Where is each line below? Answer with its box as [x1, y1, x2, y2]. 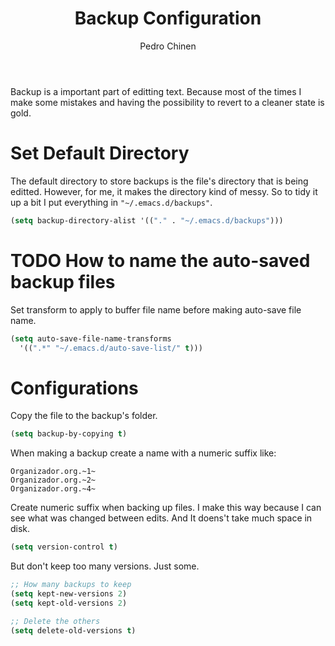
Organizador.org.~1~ [10, 467, 97, 477]
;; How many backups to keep [10, 580, 132, 590]
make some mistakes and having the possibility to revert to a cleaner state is [10, 96, 325, 108]
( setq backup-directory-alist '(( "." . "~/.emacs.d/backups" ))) [10, 215, 284, 226]
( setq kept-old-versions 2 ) [10, 598, 128, 608]
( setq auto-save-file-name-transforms [10, 333, 172, 344]
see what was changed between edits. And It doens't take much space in [10, 512, 313, 524]
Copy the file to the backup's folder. [10, 410, 158, 422]
